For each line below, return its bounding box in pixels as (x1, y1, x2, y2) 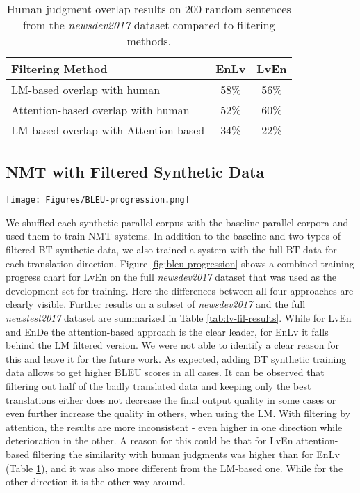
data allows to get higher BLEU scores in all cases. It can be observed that (6, 365, 325, 379)
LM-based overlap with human (11, 81, 161, 97)
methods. (126, 33, 172, 49)
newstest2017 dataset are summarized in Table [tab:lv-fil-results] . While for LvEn (6, 311, 352, 325)
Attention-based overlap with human (11, 102, 190, 118)
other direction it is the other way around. (6, 474, 186, 489)
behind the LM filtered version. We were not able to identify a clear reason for (6, 338, 340, 352)
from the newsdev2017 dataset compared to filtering (22, 17, 275, 33)
